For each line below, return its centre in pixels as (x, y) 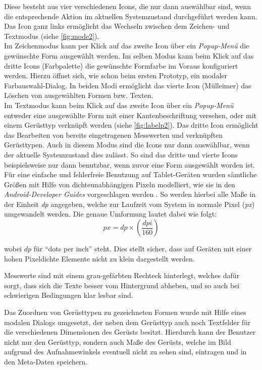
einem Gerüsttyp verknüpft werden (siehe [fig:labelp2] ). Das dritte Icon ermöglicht (131, 125)
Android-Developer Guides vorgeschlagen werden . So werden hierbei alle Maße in (130, 194)
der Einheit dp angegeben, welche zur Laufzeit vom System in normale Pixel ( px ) (129, 204)
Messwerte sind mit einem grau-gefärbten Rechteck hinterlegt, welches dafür (122, 275)
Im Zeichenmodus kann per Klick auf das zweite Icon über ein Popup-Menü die (127, 46)
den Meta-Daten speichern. (46, 361)
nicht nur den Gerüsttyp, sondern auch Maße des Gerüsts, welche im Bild (118, 341)
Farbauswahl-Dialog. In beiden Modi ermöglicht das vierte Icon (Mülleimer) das (128, 85)
